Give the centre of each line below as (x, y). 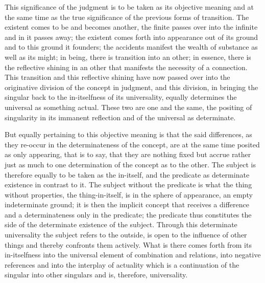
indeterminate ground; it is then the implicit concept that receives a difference (127, 204)
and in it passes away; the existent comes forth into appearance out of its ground (131, 37)
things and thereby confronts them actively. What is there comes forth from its (128, 244)
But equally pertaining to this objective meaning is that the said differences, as (128, 134)
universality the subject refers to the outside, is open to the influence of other (126, 235)
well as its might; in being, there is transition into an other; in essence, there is (128, 57)
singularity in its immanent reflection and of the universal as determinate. (120, 117)
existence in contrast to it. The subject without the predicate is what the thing (128, 184)
